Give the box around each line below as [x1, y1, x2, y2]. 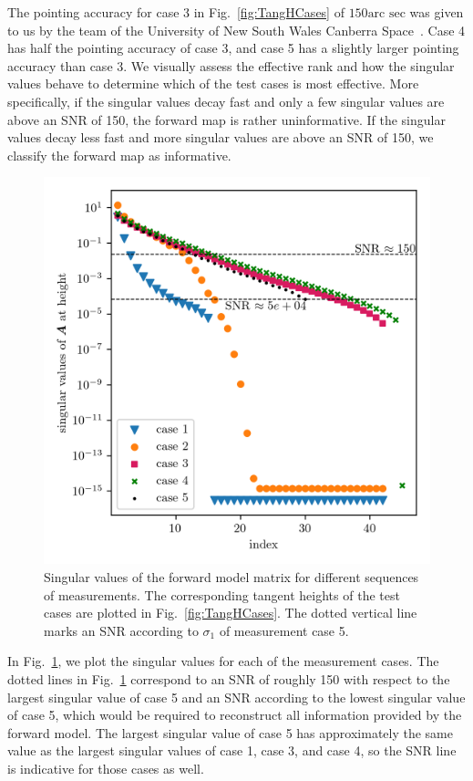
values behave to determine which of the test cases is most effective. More [7, 74, 419, 93]
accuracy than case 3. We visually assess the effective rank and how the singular [7, 56, 455, 75]
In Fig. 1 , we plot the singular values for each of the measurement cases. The [7, 651, 439, 671]
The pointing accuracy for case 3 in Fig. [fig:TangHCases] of [7, 3, 344, 21]
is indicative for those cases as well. [7, 758, 204, 777]
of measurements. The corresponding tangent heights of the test [44, 585, 400, 604]
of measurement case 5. [219, 620, 349, 640]
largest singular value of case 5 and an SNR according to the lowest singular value [7, 687, 466, 706]
